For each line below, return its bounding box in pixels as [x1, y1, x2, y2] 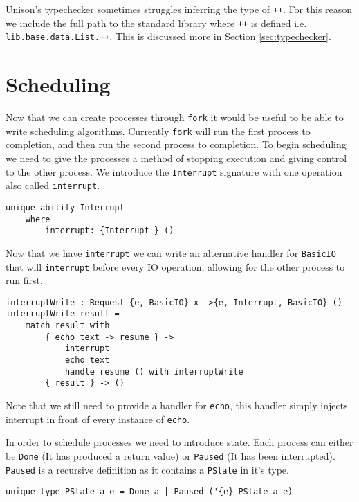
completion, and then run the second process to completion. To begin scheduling [6, 137, 347, 152]
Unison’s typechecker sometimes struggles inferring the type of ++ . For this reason [6, 2, 353, 16]
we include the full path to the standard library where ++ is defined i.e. [6, 15, 307, 30]
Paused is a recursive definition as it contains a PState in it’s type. [6, 462, 289, 476]
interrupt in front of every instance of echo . [6, 411, 190, 426]
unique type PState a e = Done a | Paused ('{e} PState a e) [6, 487, 293, 497]
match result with [25, 321, 110, 331]
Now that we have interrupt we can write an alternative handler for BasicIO [6, 245, 336, 260]
